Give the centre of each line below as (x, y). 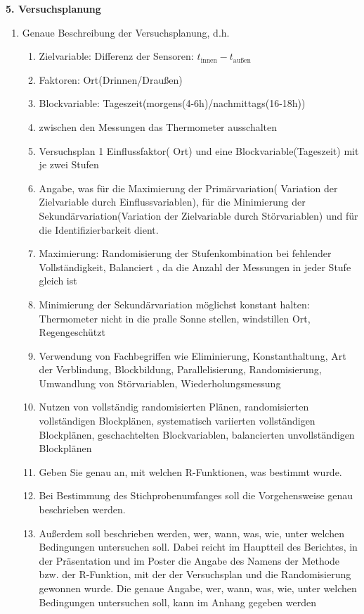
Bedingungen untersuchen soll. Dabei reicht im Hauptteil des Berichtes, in (198, 547)
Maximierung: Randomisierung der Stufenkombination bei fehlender (185, 253)
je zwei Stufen (69, 164)
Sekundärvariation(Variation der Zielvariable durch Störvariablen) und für (199, 215)
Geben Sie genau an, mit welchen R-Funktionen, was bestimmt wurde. (190, 471)
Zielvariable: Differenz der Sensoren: (116, 56)
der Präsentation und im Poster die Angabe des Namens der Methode (189, 560)
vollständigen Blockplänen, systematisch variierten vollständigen (177, 421)
